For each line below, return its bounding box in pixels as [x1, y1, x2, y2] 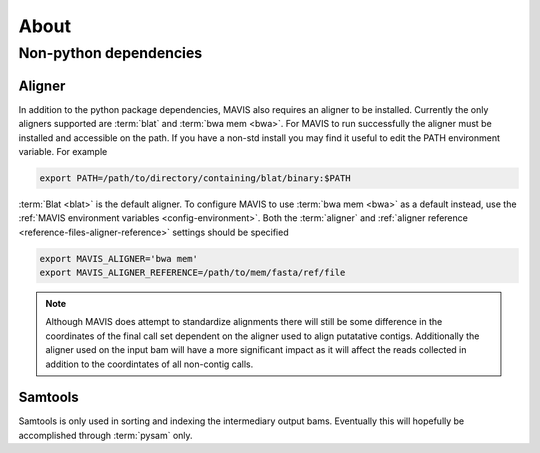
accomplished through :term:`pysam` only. [18, 429, 194, 441]
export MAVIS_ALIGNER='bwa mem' [39, 253, 199, 264]
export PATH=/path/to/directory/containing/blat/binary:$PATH [39, 172, 351, 184]
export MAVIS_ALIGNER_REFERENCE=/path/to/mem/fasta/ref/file [39, 267, 346, 279]
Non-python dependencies [18, 44, 203, 62]
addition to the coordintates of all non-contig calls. [45, 358, 254, 370]
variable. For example [18, 145, 108, 157]
